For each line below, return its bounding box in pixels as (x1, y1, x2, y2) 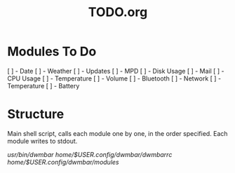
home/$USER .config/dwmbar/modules (7, 158, 119, 166)
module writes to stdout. (7, 137, 78, 145)
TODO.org (88, 4, 148, 20)
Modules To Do (7, 43, 97, 60)
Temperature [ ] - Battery (7, 81, 80, 90)
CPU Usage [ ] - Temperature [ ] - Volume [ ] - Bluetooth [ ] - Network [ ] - (7, 74, 222, 83)
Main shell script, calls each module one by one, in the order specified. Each (7, 129, 228, 137)
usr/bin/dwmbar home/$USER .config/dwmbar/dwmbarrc (7, 150, 173, 158)
